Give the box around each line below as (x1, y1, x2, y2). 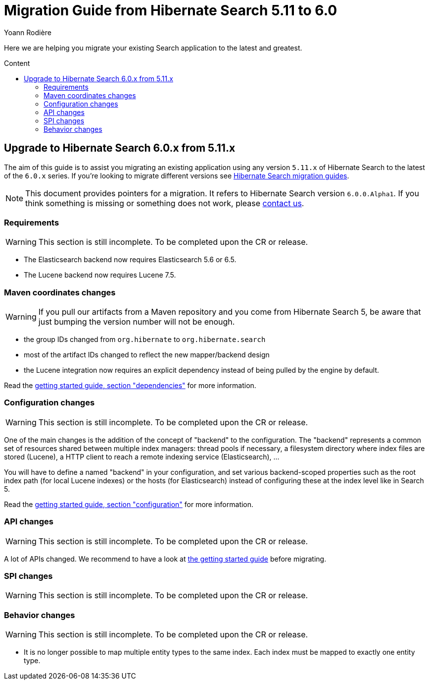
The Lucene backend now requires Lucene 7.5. (24, 271, 176, 280)
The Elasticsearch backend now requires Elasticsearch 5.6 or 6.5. (24, 255, 237, 264)
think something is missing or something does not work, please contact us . (25, 198, 304, 208)
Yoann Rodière (4, 28, 51, 37)
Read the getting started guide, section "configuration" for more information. (4, 500, 254, 509)
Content (4, 58, 30, 67)
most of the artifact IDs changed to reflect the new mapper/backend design (24, 350, 270, 359)
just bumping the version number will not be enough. (38, 317, 235, 327)
